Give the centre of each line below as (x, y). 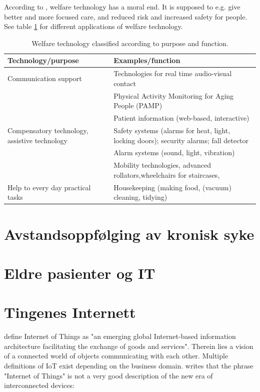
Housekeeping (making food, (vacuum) (172, 187)
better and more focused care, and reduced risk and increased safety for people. (126, 16)
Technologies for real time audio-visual (173, 73)
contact (125, 83)
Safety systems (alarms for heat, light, (172, 130)
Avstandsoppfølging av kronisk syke (129, 234)
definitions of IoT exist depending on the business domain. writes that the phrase (129, 365)
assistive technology (37, 140)
